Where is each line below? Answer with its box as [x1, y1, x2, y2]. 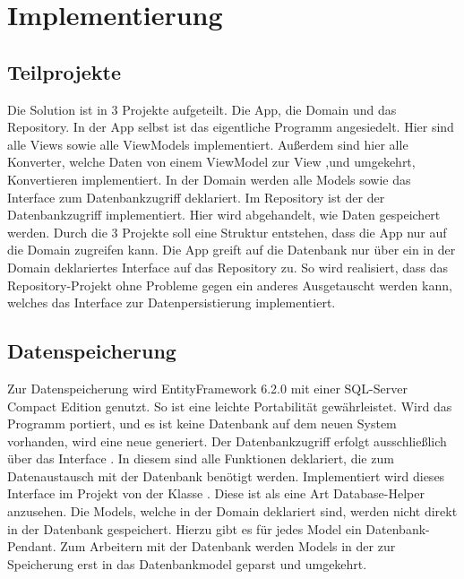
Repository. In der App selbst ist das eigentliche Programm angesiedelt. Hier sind [7, 117, 454, 136]
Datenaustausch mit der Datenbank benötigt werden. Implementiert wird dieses [7, 466, 445, 485]
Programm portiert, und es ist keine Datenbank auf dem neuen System [7, 414, 397, 433]
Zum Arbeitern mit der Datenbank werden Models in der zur [60, 537, 396, 556]
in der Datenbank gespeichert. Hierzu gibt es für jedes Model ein [7, 519, 362, 538]
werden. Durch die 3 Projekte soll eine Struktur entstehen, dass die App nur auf [7, 222, 447, 241]
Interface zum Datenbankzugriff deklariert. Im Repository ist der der [7, 187, 385, 206]
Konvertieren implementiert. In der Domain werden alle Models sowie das [7, 169, 411, 188]
